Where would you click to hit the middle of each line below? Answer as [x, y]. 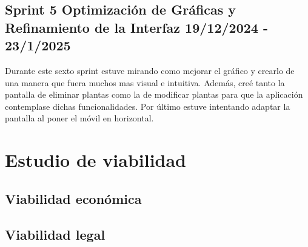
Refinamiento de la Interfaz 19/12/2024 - [136, 27]
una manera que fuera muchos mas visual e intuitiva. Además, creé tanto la [145, 82]
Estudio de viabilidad [96, 160]
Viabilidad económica [73, 198]
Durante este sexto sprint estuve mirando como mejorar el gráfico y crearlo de [150, 70]
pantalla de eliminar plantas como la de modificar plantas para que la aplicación [154, 94]
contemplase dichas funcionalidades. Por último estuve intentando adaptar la [148, 106]
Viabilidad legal [55, 234]
